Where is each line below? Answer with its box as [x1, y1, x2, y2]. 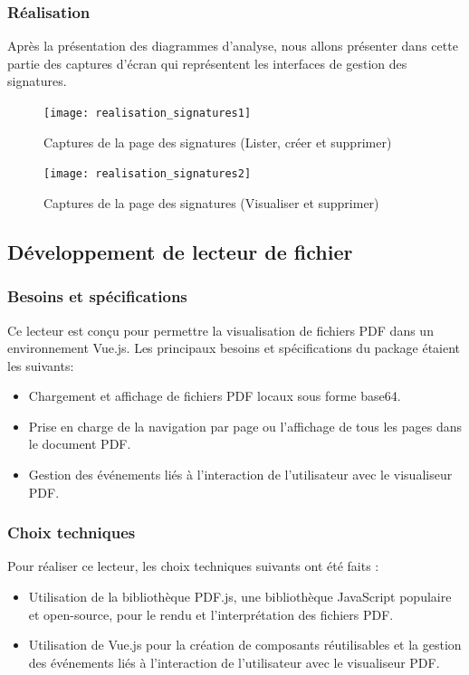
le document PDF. [28, 434, 131, 453]
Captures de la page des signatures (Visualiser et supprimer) [43, 193, 379, 212]
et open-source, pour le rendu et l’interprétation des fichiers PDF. [28, 604, 394, 623]
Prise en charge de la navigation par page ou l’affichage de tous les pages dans [28, 416, 463, 435]
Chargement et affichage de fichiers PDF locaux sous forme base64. [28, 386, 401, 405]
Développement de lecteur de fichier [7, 237, 353, 265]
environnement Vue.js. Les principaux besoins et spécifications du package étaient [7, 338, 461, 357]
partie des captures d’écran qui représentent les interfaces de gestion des [7, 53, 407, 72]
